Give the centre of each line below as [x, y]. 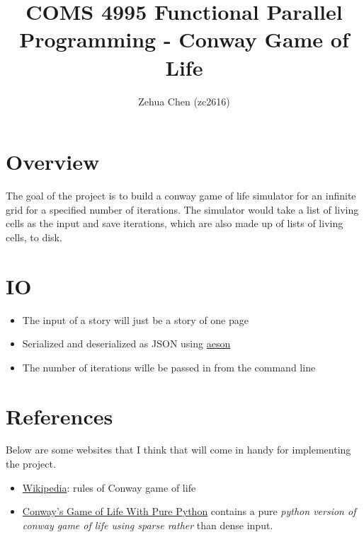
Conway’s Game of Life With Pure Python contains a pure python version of [189, 511]
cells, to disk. [34, 237]
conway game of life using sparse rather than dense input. [148, 525]
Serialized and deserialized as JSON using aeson [126, 343]
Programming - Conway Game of [184, 39]
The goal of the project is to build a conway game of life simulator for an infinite [181, 196]
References [59, 416]
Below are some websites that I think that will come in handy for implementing [178, 450]
